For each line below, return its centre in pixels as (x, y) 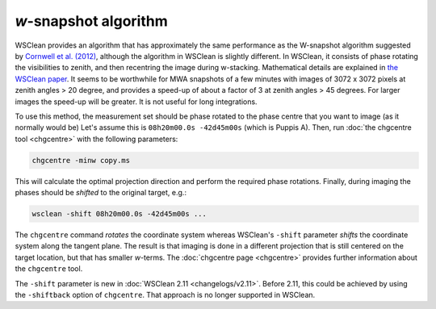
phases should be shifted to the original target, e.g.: (101, 193)
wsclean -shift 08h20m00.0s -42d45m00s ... (119, 214)
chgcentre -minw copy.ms (81, 160)
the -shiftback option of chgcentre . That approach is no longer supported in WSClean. (165, 294)
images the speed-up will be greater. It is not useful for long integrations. (136, 102)
